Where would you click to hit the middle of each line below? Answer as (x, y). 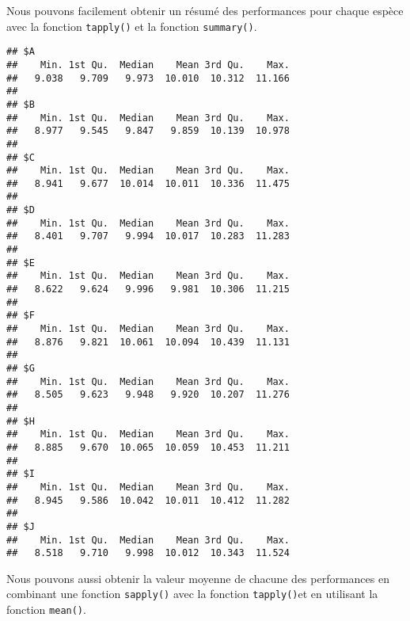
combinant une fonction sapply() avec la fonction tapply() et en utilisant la (192, 594)
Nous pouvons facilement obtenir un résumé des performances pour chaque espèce (205, 10)
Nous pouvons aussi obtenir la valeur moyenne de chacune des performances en (198, 578)
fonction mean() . (46, 610)
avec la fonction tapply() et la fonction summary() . (132, 26)
